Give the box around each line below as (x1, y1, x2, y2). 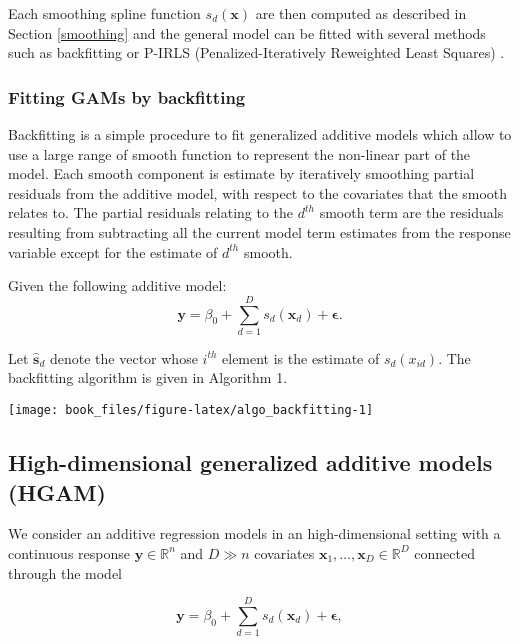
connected (414, 542, 475, 563)
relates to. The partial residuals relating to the (8, 202, 294, 223)
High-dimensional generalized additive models (8, 447, 493, 478)
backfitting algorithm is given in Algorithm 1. (8, 367, 288, 388)
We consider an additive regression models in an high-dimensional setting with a (8, 523, 501, 544)
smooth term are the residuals (319, 202, 504, 223)
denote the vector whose (49, 347, 198, 368)
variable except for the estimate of (8, 241, 218, 262)
